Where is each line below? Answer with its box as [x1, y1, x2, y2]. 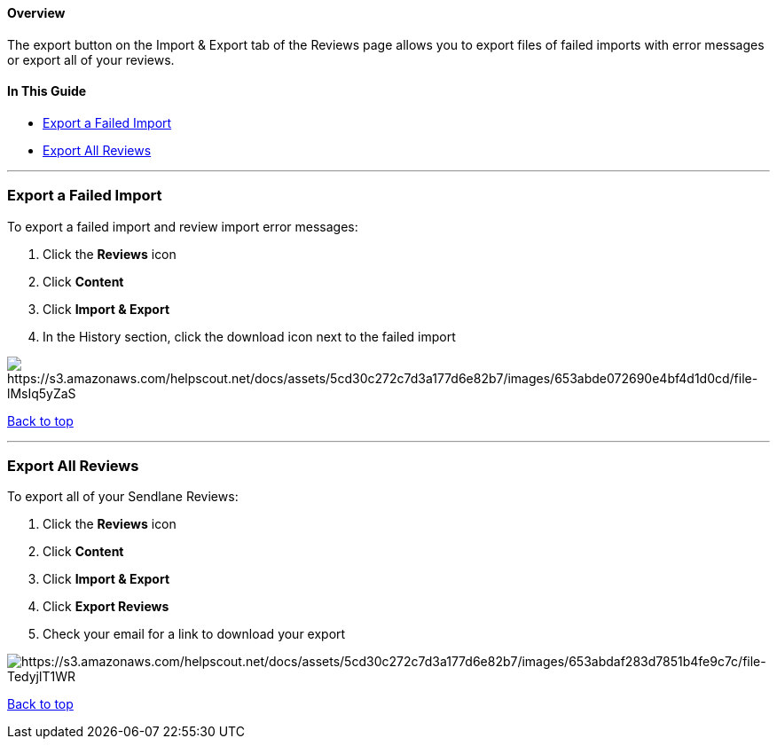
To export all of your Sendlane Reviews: [7, 489, 239, 505]
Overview [7, 5, 66, 20]
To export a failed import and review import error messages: [7, 218, 358, 234]
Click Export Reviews [43, 599, 169, 615]
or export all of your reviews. [7, 51, 175, 67]
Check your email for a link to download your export [43, 626, 346, 642]
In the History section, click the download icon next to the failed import [43, 328, 456, 344]
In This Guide [7, 83, 87, 99]
